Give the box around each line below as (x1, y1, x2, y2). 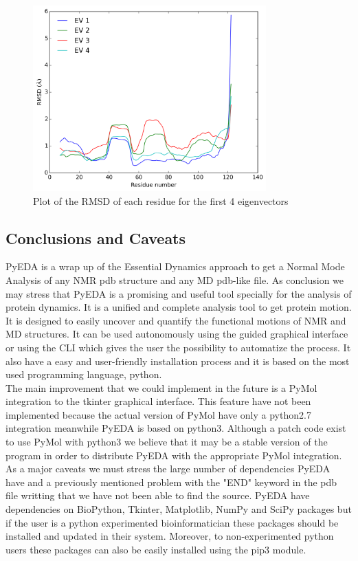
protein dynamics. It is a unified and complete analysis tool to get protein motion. (5, 300, 352, 314)
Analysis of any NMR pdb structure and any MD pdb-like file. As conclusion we (5, 272, 344, 287)
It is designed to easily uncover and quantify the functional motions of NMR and (5, 313, 346, 327)
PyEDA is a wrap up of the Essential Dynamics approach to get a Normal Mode (5, 259, 345, 274)
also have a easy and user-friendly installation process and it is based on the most (5, 353, 350, 368)
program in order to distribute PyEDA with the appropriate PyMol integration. (5, 448, 342, 462)
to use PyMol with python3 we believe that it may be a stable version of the (5, 434, 328, 449)
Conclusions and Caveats (5, 227, 186, 248)
